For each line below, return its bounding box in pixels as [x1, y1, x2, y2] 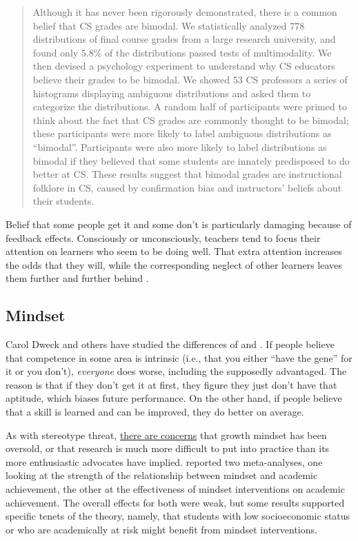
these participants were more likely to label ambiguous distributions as [32, 126, 332, 141]
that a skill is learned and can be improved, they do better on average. [6, 405, 304, 419]
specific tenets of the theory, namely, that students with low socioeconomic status [6, 509, 350, 523]
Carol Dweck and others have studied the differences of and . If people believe [6, 337, 335, 351]
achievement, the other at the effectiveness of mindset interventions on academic [6, 482, 345, 496]
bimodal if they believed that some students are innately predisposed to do [32, 153, 350, 167]
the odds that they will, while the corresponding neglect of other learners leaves [6, 257, 342, 272]
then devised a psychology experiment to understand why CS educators [32, 59, 335, 73]
